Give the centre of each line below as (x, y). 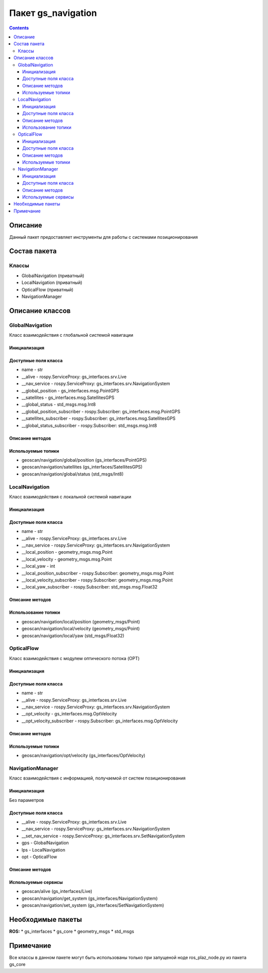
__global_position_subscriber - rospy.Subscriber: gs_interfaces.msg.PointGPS (101, 411)
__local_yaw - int (38, 566)
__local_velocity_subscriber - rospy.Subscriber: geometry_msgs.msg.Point (97, 580)
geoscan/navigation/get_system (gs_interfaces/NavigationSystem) (90, 898)
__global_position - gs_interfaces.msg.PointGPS (70, 390)
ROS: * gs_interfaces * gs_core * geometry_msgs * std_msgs (72, 931)
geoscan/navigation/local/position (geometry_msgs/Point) (81, 621)
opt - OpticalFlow (39, 857)
